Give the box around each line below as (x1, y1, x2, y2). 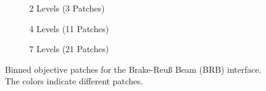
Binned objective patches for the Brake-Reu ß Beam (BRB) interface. (5, 62, 262, 75)
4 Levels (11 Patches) (29, 22, 109, 35)
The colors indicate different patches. (5, 75, 143, 87)
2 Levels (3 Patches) (29, 2, 105, 14)
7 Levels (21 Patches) (29, 42, 109, 55)
